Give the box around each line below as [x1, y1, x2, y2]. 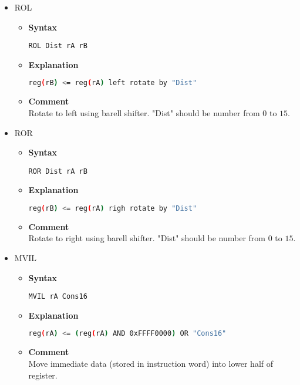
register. [28, 369, 58, 381]
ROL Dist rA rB [28, 42, 87, 50]
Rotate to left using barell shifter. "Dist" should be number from [28, 106, 260, 119]
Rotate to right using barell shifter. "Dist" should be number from [28, 232, 265, 244]
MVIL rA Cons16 [28, 292, 87, 301]
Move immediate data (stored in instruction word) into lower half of [28, 357, 274, 369]
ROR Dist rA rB [28, 167, 87, 175]
